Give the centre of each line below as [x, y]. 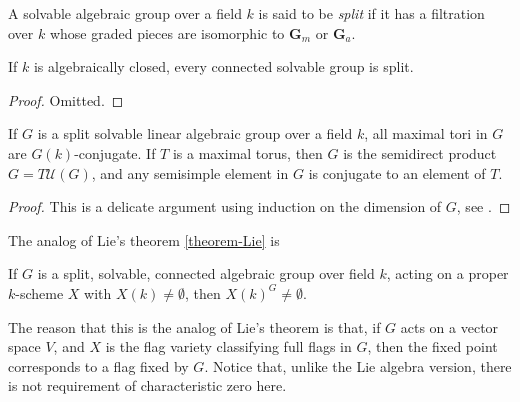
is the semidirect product [420, 152]
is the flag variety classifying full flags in [228, 346]
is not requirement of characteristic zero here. [147, 385]
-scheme [39, 292]
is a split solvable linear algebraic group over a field [195, 133]
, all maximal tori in [426, 133]
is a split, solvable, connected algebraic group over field [206, 273]
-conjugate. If [115, 152]
